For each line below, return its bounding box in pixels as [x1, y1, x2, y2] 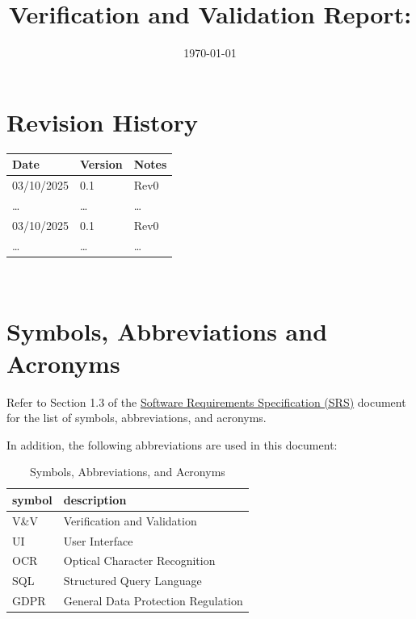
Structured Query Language [63, 572, 202, 589]
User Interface [63, 532, 133, 549]
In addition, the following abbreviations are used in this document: [6, 436, 338, 453]
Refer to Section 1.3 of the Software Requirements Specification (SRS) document [6, 393, 406, 410]
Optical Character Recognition [63, 552, 216, 569]
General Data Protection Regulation [63, 592, 243, 609]
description [63, 491, 127, 508]
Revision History [6, 105, 198, 138]
